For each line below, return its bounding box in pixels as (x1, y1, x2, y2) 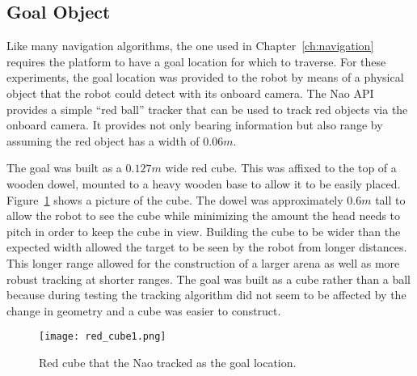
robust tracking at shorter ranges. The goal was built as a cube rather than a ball (6, 270, 411, 287)
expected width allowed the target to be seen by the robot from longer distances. (6, 239, 407, 256)
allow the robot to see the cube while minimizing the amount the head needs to (6, 207, 401, 224)
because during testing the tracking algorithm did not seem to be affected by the (6, 286, 406, 303)
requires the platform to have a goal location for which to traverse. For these (6, 53, 386, 70)
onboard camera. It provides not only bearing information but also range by (6, 116, 383, 133)
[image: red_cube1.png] (39, 331, 166, 343)
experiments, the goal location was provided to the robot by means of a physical (6, 69, 404, 86)
